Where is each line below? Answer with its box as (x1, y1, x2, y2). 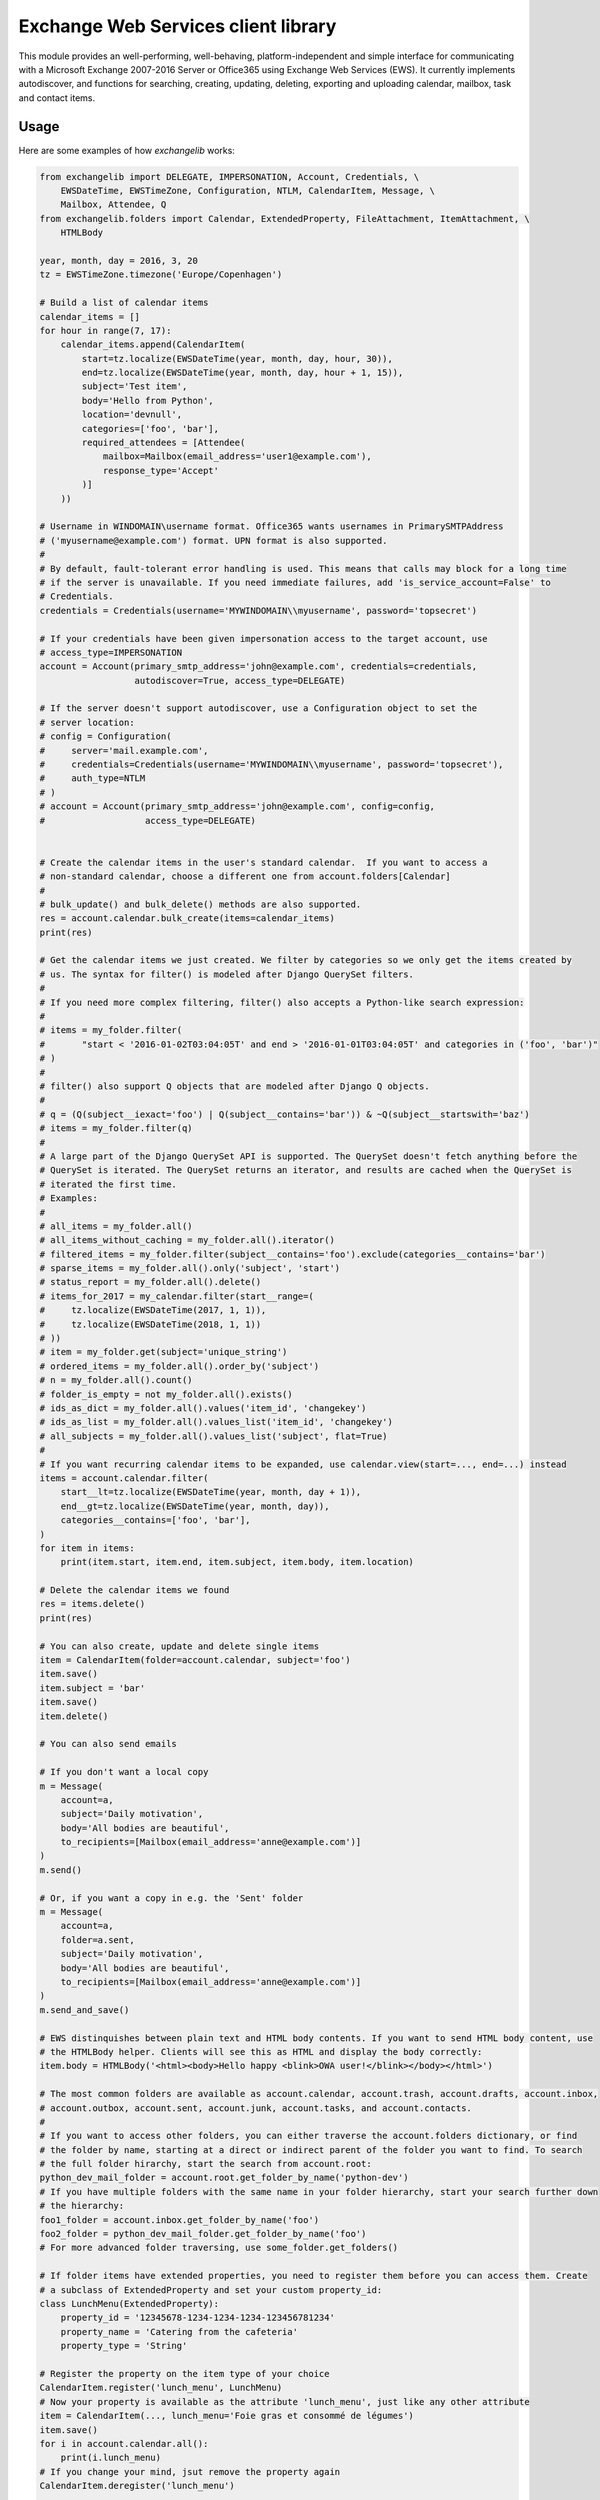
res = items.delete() (39, 1598, 146, 1610)
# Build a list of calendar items (39, 297, 209, 309)
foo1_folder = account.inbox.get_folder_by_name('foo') (39, 2214, 320, 2225)
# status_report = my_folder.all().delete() (39, 1276, 262, 1288)
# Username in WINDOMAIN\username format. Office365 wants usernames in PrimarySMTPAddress (39, 521, 504, 532)
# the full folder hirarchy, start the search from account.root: (39, 2158, 372, 2170)
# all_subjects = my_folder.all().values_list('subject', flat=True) (39, 1430, 388, 1442)
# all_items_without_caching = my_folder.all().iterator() (39, 1235, 335, 1246)
